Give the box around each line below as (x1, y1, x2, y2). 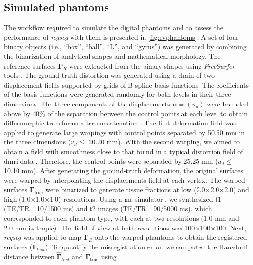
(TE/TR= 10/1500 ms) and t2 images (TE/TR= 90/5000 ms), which (4, 203, 212, 213)
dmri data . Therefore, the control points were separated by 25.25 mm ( (4, 156, 218, 166)
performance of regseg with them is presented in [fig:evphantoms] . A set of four (4, 32, 239, 42)
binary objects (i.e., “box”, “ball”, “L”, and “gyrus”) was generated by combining (4, 41, 247, 52)
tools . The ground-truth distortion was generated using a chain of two (4, 70, 215, 80)
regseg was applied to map (4, 232, 82, 242)
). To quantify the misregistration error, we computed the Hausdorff (45, 242, 248, 252)
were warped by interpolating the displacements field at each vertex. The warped (4, 175, 245, 185)
